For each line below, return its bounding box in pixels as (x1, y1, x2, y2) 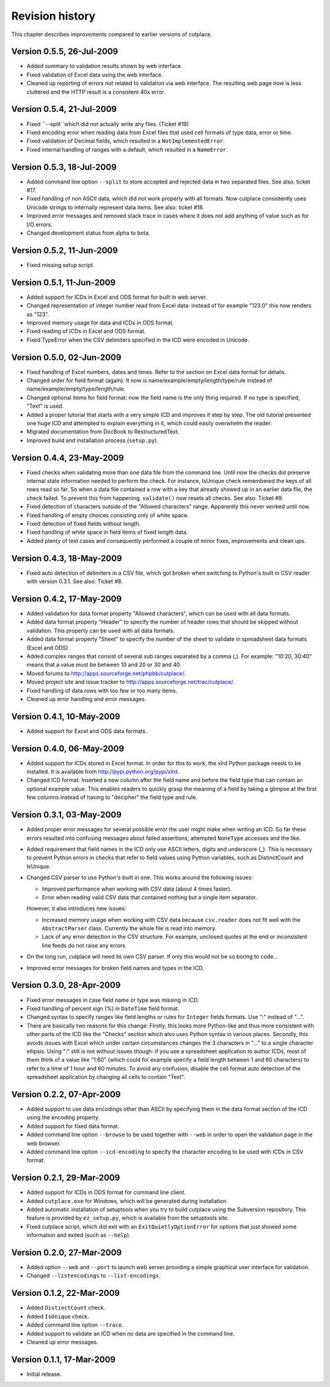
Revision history (11, 9, 96, 23)
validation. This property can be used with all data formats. (26, 627, 175, 634)
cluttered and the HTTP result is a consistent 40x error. (26, 88, 166, 95)
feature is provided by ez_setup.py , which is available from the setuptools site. (26, 1214, 229, 1222)
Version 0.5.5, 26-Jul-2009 (11, 46, 119, 57)
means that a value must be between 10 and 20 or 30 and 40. (26, 661, 182, 669)
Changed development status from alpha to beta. (26, 229, 150, 237)
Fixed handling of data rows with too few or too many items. (26, 686, 177, 694)
